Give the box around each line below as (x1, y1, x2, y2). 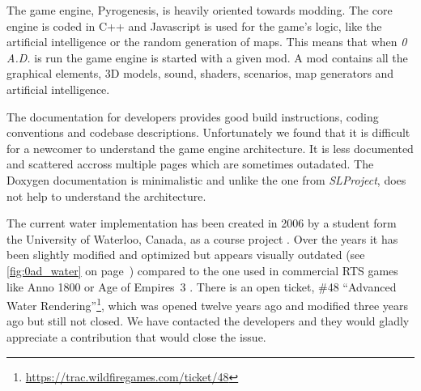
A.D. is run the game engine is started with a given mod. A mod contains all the (6, 49, 408, 66)
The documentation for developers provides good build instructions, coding (6, 108, 379, 125)
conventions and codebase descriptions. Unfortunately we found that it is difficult (6, 124, 410, 141)
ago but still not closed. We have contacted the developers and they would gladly (6, 312, 410, 329)
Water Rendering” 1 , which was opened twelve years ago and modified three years (6, 295, 409, 313)
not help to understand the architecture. (6, 187, 206, 204)
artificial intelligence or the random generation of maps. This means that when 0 (6, 33, 407, 50)
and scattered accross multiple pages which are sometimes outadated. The (6, 155, 374, 172)
